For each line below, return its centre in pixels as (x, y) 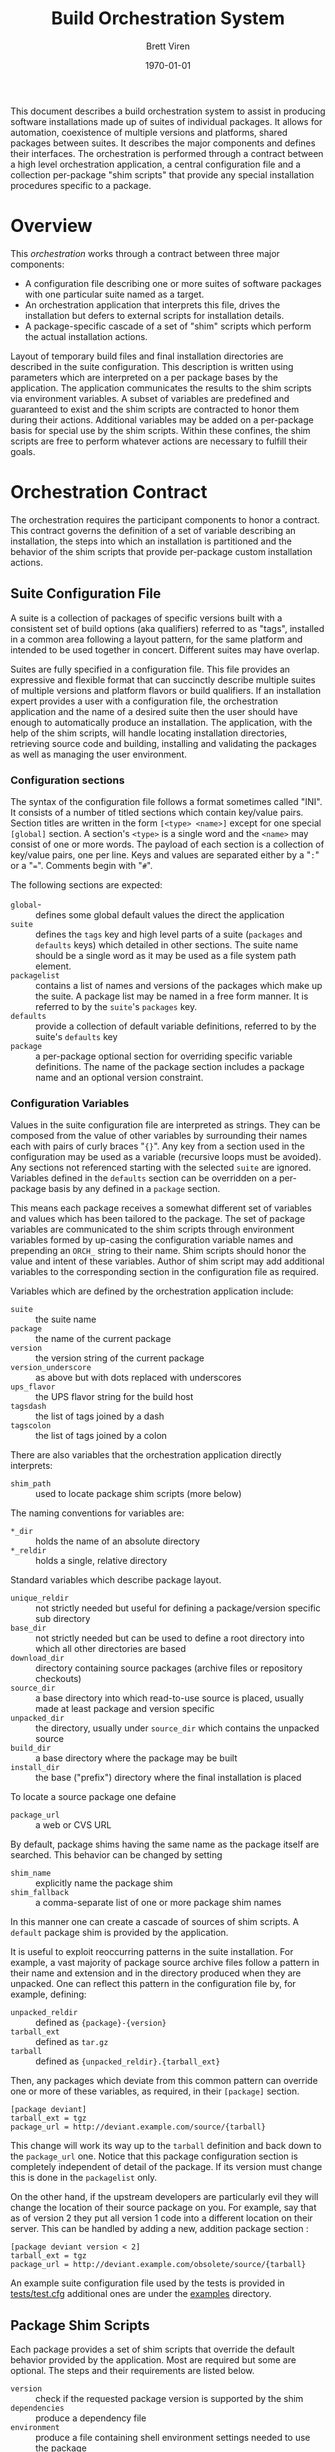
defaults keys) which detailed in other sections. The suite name (167, 944)
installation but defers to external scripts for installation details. (154, 315)
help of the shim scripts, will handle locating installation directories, (149, 733)
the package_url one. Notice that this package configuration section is (154, 2156)
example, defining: (48, 1994)
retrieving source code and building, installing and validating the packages (163, 743)
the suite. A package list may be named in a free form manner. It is (172, 996)
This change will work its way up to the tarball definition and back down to (166, 2146)
